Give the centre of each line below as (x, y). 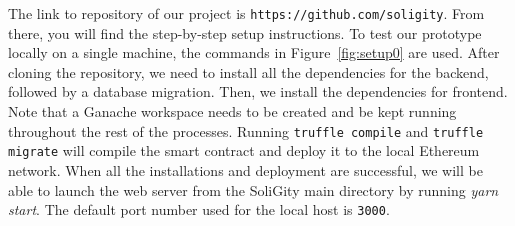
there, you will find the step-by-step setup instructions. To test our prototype (245, 32)
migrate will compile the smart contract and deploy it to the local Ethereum (244, 150)
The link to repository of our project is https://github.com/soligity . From (246, 13)
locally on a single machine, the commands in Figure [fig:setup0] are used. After (254, 52)
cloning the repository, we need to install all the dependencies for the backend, (248, 71)
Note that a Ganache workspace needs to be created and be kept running (232, 111)
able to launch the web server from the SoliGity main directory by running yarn (253, 189)
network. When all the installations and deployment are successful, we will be (245, 169)
